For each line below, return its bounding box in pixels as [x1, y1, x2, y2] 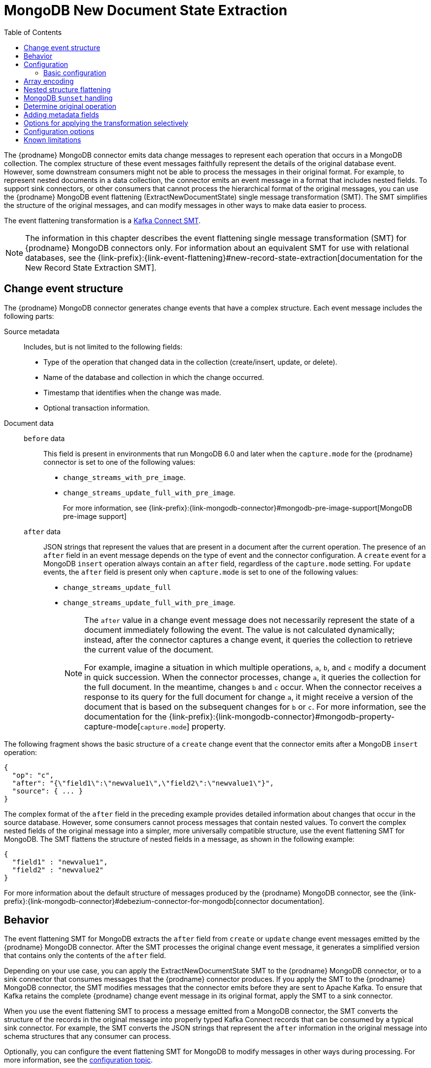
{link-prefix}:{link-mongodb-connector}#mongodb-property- [168, 711, 395, 722]
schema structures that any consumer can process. [4, 1032, 171, 1041]
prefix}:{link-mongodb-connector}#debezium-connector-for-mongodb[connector [4, 896, 269, 905]
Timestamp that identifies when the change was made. [43, 388, 221, 397]
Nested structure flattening [24, 85, 111, 94]
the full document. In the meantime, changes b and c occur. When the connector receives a [84, 682, 422, 692]
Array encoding [24, 76, 74, 85]
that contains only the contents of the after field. [4, 951, 166, 960]
